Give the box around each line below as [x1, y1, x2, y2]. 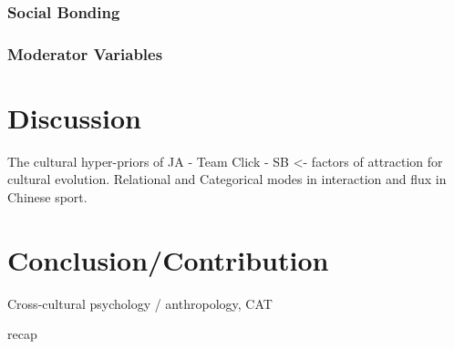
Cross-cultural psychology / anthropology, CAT [7, 293, 273, 313]
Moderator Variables [7, 42, 163, 65]
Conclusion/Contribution [7, 241, 329, 278]
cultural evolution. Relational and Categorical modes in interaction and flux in [7, 169, 447, 189]
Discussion [7, 98, 141, 136]
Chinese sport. [7, 188, 88, 206]
